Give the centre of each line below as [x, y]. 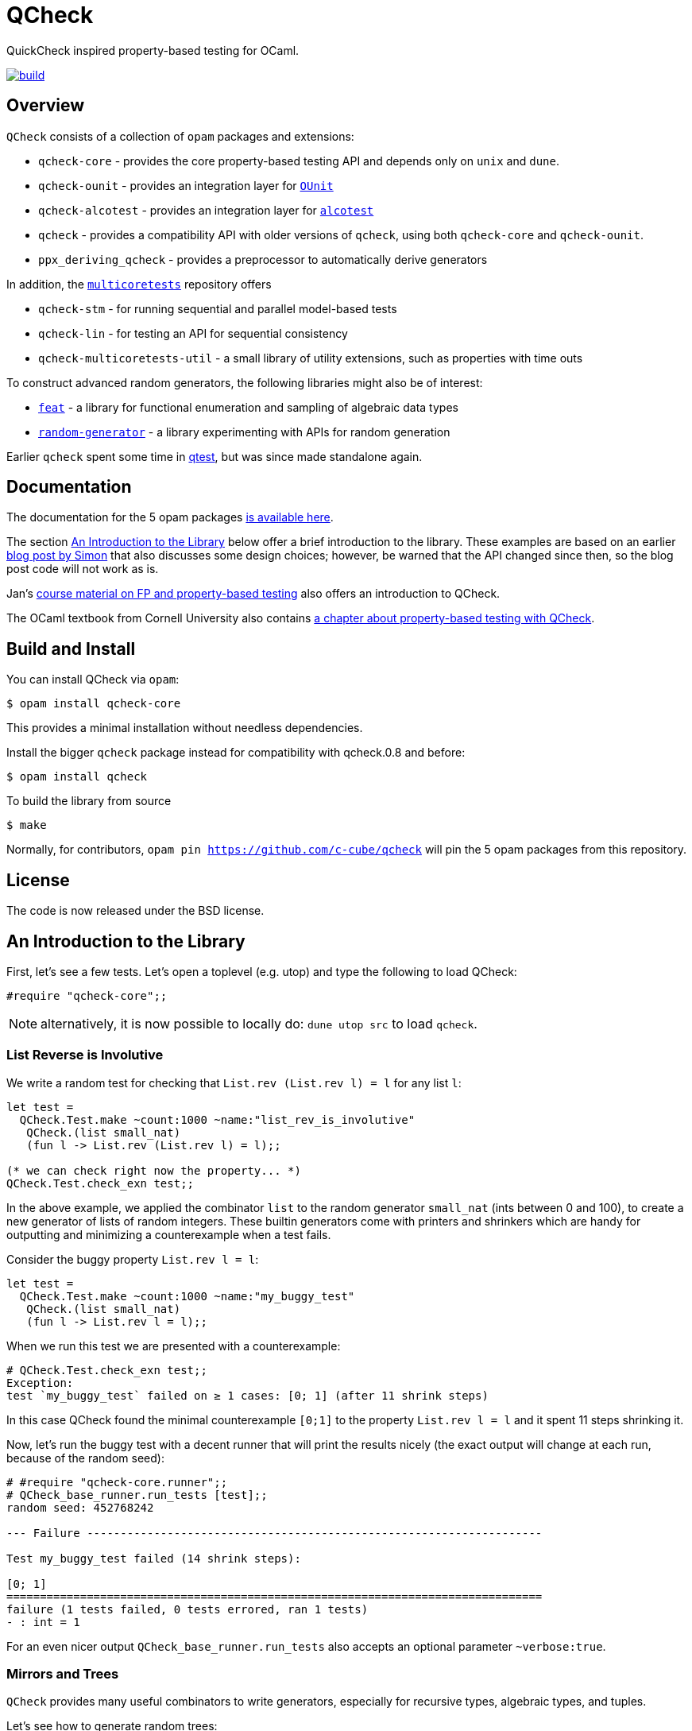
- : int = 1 [43, 1622]
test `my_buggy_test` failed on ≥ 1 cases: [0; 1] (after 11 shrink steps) [247, 1395]
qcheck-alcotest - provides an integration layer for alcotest [206, 210]
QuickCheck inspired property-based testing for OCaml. [153, 50]
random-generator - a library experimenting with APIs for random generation [244, 432]
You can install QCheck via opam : [93, 680]
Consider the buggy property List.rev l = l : [133, 1259]
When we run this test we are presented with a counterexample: [174, 1346]
